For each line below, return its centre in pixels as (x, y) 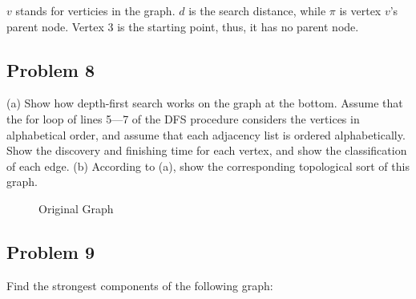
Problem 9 (50, 251)
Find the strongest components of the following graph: (140, 285)
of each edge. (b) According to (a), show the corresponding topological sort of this (208, 166)
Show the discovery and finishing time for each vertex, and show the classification (207, 150)
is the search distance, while (257, 10)
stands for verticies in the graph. (95, 10)
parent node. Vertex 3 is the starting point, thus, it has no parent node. (183, 26)
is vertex (360, 10)
